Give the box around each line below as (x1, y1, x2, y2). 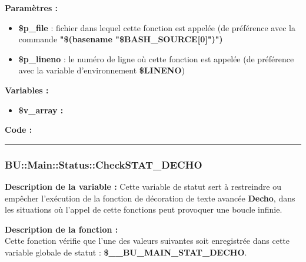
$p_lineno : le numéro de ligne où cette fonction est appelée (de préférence (18, 52, 294, 65)
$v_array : (18, 103, 64, 116)
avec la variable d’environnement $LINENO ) (18, 64, 185, 76)
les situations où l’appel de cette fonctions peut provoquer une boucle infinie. (5, 203, 282, 216)
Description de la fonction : (5, 223, 118, 235)
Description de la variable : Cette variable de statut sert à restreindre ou (5, 180, 281, 192)
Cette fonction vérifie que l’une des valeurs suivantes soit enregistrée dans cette (5, 234, 290, 247)
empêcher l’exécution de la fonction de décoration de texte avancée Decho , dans (5, 192, 295, 204)
